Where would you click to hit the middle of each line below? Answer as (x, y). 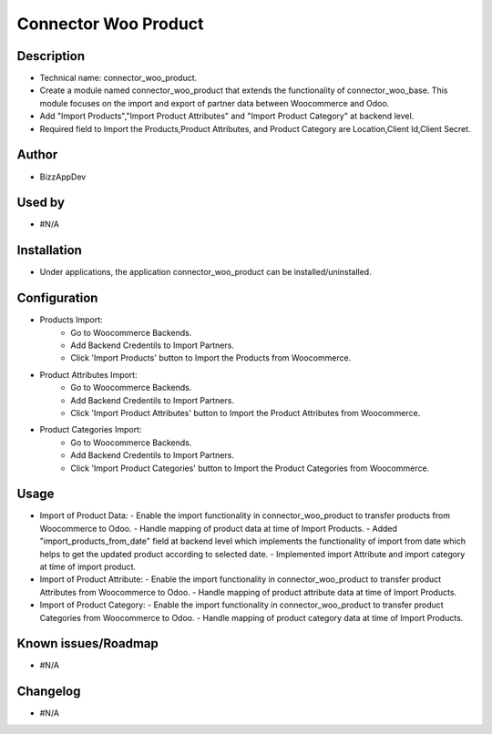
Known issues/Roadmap (88, 643)
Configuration (57, 298)
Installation (49, 250)
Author (37, 155)
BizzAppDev (63, 177)
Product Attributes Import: (88, 374)
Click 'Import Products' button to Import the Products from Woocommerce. (211, 358)
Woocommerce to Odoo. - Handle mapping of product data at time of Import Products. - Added (219, 528)
